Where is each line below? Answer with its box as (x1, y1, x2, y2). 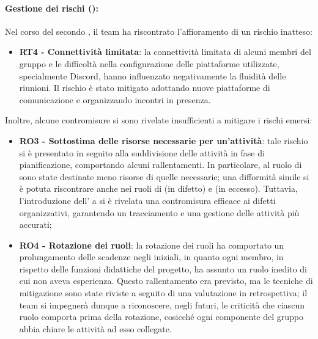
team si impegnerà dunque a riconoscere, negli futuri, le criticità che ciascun (19, 298, 305, 311)
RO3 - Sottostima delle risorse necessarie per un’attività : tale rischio (19, 134, 308, 147)
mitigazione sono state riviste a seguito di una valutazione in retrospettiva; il (19, 286, 308, 299)
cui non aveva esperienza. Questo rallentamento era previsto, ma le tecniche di (19, 274, 313, 287)
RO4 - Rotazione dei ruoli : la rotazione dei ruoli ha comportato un (19, 238, 284, 251)
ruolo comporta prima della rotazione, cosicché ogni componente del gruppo (19, 310, 304, 323)
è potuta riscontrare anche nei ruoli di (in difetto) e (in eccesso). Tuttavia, (19, 182, 298, 195)
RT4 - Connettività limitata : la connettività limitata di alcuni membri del (19, 45, 311, 58)
